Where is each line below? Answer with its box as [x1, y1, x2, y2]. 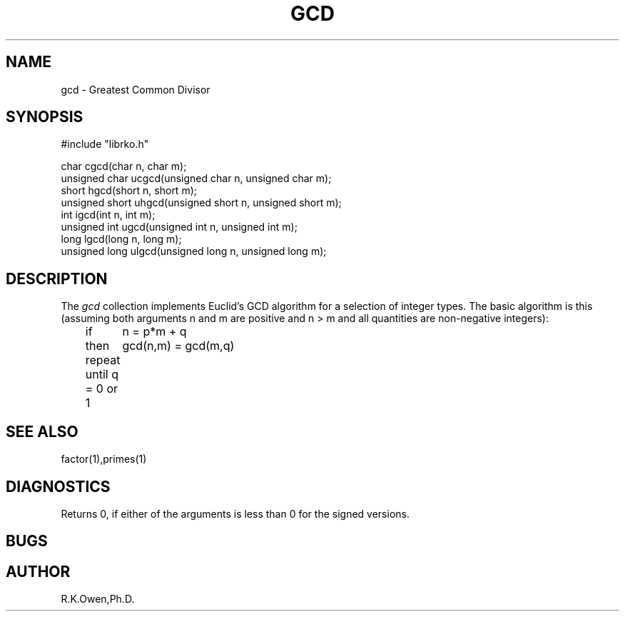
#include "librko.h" [61, 138, 149, 151]
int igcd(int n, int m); [61, 209, 156, 221]
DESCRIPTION [6, 269, 108, 288]
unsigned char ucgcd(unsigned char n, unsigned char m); [61, 172, 332, 185]
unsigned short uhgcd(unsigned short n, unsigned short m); [61, 196, 342, 209]
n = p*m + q [122, 324, 187, 339]
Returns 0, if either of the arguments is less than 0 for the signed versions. [61, 507, 410, 520]
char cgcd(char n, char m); [61, 160, 187, 173]
